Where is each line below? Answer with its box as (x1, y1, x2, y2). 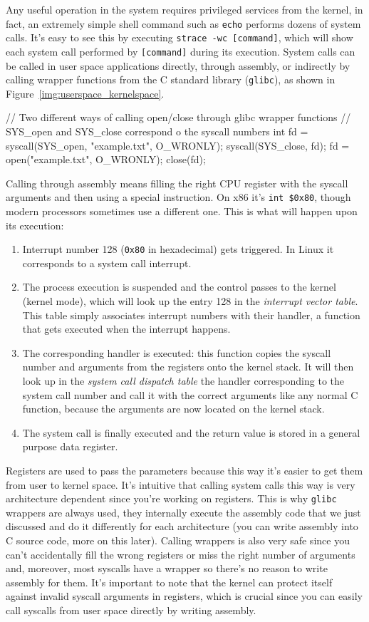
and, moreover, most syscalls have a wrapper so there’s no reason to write (6, 561, 328, 576)
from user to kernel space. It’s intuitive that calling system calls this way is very (6, 477, 355, 492)
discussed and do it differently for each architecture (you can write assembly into (6, 519, 358, 534)
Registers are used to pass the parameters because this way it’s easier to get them (6, 463, 363, 477)
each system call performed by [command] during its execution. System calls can (6, 43, 355, 58)
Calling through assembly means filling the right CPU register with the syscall (6, 175, 348, 190)
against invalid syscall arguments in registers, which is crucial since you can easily (6, 589, 363, 603)
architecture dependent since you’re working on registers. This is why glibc (6, 491, 337, 506)
